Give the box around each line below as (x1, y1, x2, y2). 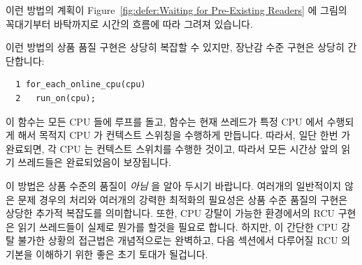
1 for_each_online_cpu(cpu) (15, 79, 146, 90)
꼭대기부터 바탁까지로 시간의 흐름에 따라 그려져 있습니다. (6, 16, 253, 31)
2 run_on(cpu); (15, 93, 96, 103)
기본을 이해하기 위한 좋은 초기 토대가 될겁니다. (6, 246, 208, 261)
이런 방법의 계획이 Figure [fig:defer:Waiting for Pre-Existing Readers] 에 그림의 (6, 3, 347, 17)
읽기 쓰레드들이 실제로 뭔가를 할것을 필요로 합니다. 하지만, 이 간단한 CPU (17, 219, 338, 234)
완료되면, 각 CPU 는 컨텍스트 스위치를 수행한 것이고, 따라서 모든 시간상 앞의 (6, 141, 338, 156)
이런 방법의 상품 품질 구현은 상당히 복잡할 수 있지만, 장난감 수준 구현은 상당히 (6, 40, 345, 54)
